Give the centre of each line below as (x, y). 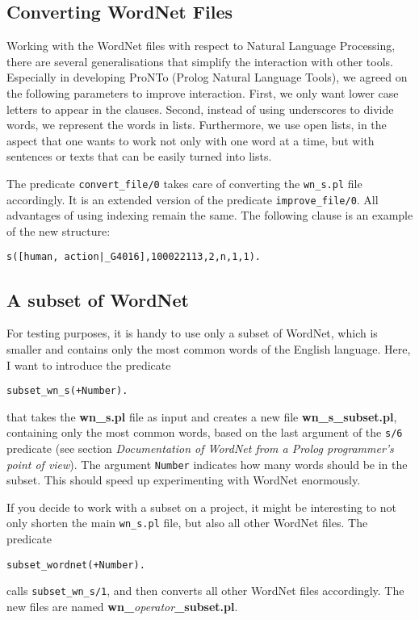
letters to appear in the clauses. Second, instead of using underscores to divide (200, 109)
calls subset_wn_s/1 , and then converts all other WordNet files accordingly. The (205, 591)
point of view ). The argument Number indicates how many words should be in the (207, 464)
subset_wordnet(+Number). (76, 565)
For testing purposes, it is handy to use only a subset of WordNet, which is (192, 333)
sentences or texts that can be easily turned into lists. (139, 156)
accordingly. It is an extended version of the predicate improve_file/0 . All (193, 199)
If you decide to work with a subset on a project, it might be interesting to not (201, 507)
